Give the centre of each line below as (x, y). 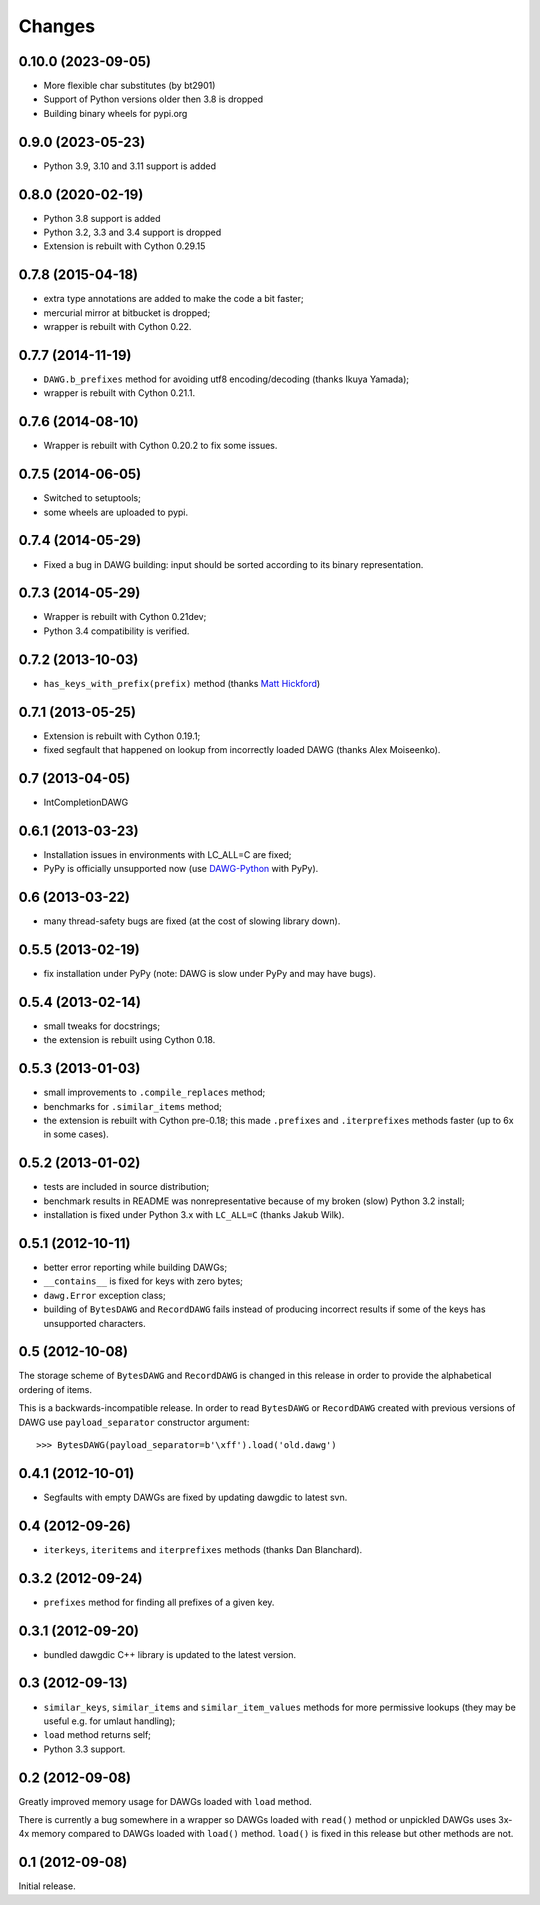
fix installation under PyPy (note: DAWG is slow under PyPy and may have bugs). (210, 974)
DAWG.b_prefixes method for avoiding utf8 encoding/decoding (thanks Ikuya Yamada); (226, 379)
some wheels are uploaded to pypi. (116, 512)
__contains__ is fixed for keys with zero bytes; (143, 1281)
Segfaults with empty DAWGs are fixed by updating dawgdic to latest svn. (195, 1497)
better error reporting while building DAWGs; (135, 1267)
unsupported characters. (94, 1323)
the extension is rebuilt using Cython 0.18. (129, 1040)
